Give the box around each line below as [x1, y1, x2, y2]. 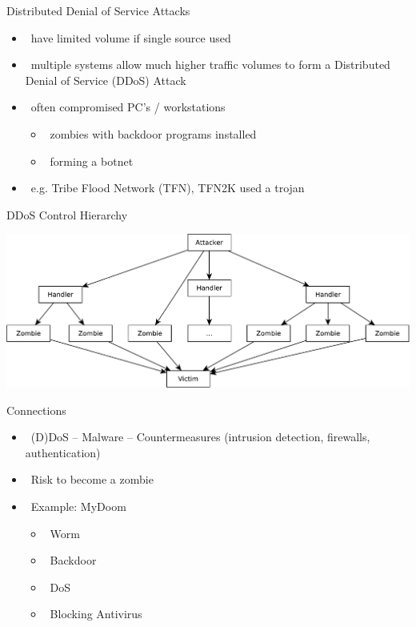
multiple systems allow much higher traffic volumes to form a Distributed [30, 56, 390, 73]
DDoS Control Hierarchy [6, 206, 128, 223]
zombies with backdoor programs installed [50, 125, 257, 142]
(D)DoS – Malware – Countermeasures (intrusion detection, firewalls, [30, 428, 370, 445]
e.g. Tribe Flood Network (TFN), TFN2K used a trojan [30, 179, 305, 196]
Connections [6, 401, 66, 418]
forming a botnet [50, 152, 134, 169]
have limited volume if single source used [30, 29, 231, 46]
